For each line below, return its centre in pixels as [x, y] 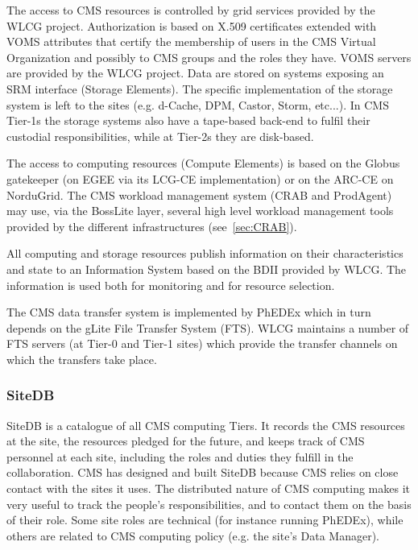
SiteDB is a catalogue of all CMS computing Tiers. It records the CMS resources [206, 425]
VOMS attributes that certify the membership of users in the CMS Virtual [191, 41]
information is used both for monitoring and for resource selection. [171, 285]
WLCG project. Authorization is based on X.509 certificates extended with [192, 25]
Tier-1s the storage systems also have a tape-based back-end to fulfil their [188, 120]
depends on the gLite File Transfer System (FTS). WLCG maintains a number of [208, 327]
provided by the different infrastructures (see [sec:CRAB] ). [152, 226]
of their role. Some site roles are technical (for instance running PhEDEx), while [205, 520]
